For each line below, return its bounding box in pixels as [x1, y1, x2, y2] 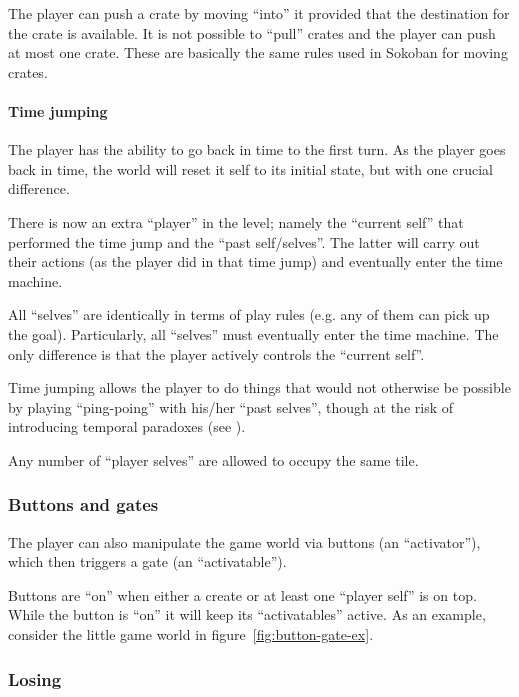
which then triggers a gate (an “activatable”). [8, 551, 287, 572]
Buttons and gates [8, 492, 159, 517]
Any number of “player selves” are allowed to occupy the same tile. [8, 449, 419, 470]
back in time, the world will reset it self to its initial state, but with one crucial [8, 158, 493, 179]
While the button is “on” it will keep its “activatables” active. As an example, [8, 604, 486, 625]
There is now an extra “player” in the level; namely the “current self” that [8, 211, 464, 232]
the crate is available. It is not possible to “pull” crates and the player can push [8, 22, 496, 43]
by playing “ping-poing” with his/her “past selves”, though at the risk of [8, 396, 453, 417]
